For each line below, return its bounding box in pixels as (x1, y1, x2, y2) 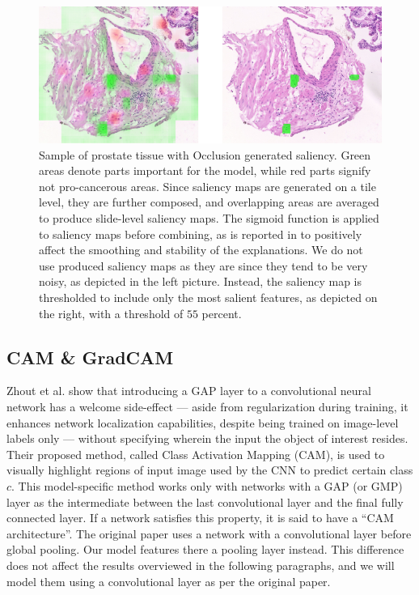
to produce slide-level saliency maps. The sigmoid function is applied (39, 210, 379, 227)
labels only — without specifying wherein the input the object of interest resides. (6, 430, 408, 447)
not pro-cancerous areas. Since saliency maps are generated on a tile (39, 177, 376, 194)
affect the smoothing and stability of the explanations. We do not (39, 241, 363, 258)
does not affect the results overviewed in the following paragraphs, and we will (6, 556, 395, 573)
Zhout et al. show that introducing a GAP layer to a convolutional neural (6, 382, 371, 399)
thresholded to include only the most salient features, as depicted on (39, 288, 378, 305)
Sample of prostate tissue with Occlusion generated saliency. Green (39, 146, 371, 163)
